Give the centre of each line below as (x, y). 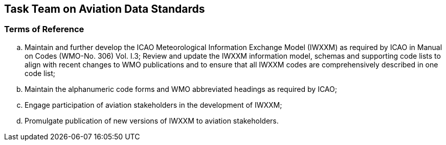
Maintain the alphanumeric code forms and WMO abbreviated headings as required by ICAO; (181, 89)
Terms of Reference (44, 29)
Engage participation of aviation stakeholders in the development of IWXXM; (153, 105)
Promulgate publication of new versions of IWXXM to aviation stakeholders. (152, 120)
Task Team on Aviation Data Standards (105, 9)
